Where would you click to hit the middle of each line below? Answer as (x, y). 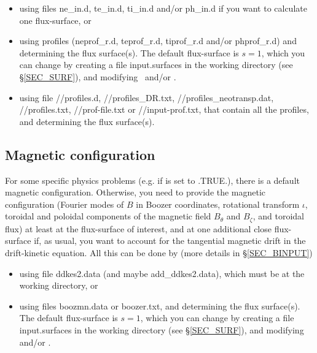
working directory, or (59, 285)
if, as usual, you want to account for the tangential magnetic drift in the (170, 241)
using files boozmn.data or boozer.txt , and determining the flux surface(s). (160, 306)
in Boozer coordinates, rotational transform (218, 204)
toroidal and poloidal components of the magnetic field (108, 216)
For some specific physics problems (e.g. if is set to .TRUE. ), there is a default (152, 180)
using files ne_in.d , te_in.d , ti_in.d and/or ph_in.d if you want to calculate (163, 8)
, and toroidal (278, 216)
